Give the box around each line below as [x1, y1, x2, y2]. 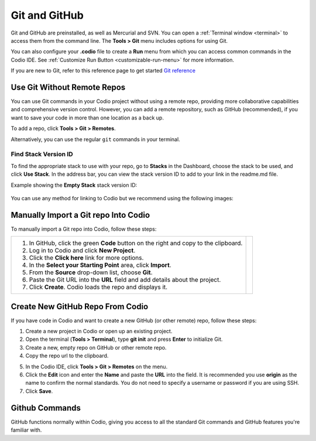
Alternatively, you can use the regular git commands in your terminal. [11, 135, 181, 143]
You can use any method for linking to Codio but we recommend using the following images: [11, 194, 233, 201]
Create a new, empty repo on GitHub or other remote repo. [25, 344, 167, 351]
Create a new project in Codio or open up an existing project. [25, 328, 173, 335]
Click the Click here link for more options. [29, 254, 144, 262]
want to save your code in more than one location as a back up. [11, 114, 164, 121]
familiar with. [11, 426, 42, 433]
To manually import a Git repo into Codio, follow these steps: [11, 225, 157, 233]
